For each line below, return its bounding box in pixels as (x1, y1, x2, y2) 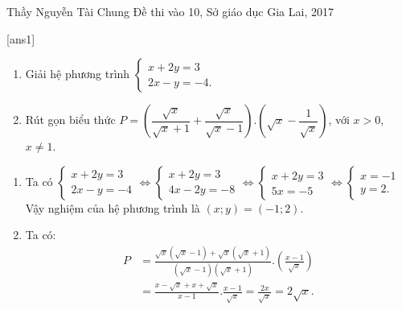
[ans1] (6, 30, 35, 47)
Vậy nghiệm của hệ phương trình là (25, 199, 200, 216)
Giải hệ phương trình (25, 65, 130, 82)
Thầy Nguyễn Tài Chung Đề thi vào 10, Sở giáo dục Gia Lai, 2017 (6, 3, 334, 19)
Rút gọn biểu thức (25, 111, 116, 128)
